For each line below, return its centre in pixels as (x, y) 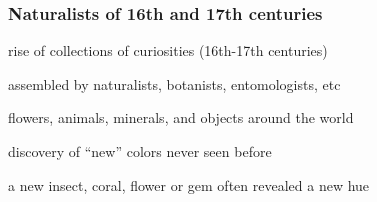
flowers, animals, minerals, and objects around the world (181, 117)
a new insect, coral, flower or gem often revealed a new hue (189, 184)
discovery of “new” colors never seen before (140, 151)
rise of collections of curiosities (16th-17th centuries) (168, 50)
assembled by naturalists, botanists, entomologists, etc (174, 83)
